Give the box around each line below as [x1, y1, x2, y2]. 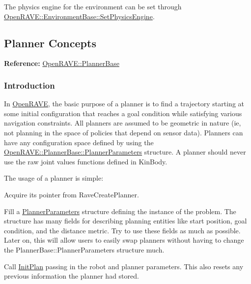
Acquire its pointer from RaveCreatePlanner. [4, 189, 139, 199]
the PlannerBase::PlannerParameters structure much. [4, 244, 165, 254]
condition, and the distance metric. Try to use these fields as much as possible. [4, 225, 241, 235]
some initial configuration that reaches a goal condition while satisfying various [4, 108, 242, 118]
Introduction [4, 79, 55, 91]
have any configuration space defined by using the [4, 137, 154, 147]
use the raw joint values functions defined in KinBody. [4, 156, 167, 166]
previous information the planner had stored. [4, 271, 139, 281]
